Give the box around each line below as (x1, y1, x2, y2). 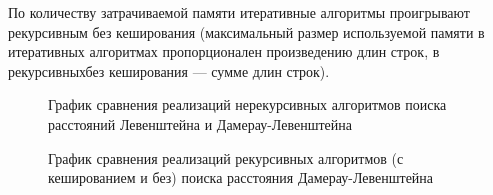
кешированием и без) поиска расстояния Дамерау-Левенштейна (48, 167, 434, 188)
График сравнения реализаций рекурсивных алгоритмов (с (48, 147, 404, 168)
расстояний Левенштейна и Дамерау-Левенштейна (48, 113, 353, 134)
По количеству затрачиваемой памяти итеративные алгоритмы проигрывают (8, 2, 470, 22)
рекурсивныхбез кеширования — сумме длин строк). (8, 60, 330, 81)
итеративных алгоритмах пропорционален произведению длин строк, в (8, 41, 440, 62)
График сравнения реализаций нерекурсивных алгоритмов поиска (48, 94, 447, 115)
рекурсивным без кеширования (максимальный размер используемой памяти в (8, 21, 485, 42)
